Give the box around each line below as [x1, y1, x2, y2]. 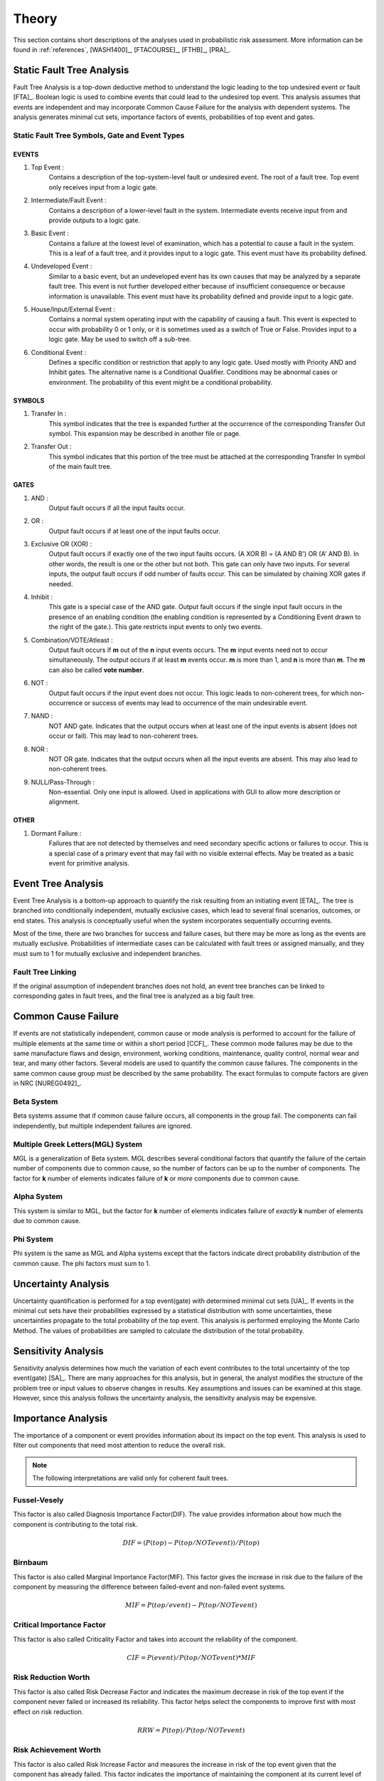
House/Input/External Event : [31, 305, 116, 313]
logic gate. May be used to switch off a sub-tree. [48, 335, 192, 343]
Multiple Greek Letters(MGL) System [13, 1139, 142, 1149]
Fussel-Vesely [13, 1495, 64, 1505]
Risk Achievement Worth [13, 1745, 101, 1755]
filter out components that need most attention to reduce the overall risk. [13, 1441, 226, 1450]
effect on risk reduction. [13, 1707, 84, 1716]
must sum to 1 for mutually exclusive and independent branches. [13, 949, 202, 957]
